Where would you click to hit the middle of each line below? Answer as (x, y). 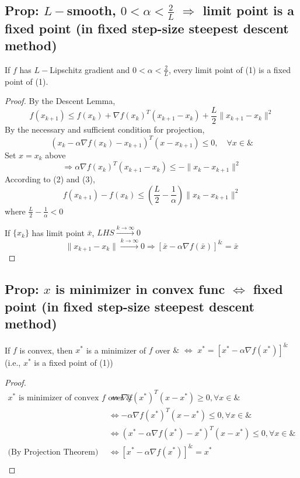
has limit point (58, 232)
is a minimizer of (116, 350)
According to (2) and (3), (50, 179)
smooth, (91, 10)
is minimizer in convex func (140, 289)
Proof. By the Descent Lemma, (60, 101)
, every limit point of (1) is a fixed (230, 69)
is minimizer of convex (59, 398)
